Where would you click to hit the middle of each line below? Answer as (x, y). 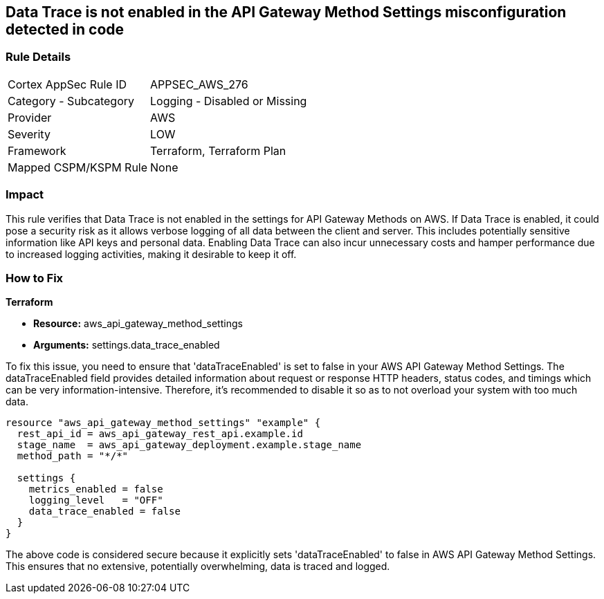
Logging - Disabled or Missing (229, 101)
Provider (30, 117)
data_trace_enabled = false (104, 512)
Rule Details (38, 57)
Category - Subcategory (71, 101)
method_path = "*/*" (73, 456)
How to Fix (35, 278)
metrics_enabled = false (96, 489)
